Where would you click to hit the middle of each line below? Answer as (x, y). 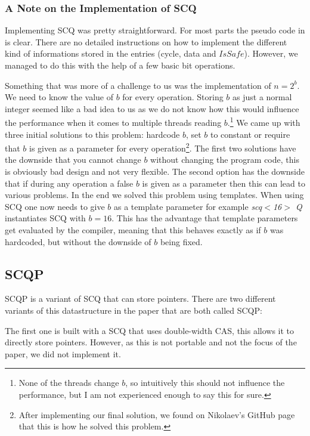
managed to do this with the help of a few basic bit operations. (120, 65)
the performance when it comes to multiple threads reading (113, 123)
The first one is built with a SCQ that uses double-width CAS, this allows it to (150, 330)
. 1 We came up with (264, 122)
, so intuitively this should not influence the (205, 383)
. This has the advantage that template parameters (205, 218)
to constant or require (250, 134)
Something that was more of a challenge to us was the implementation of (138, 85)
